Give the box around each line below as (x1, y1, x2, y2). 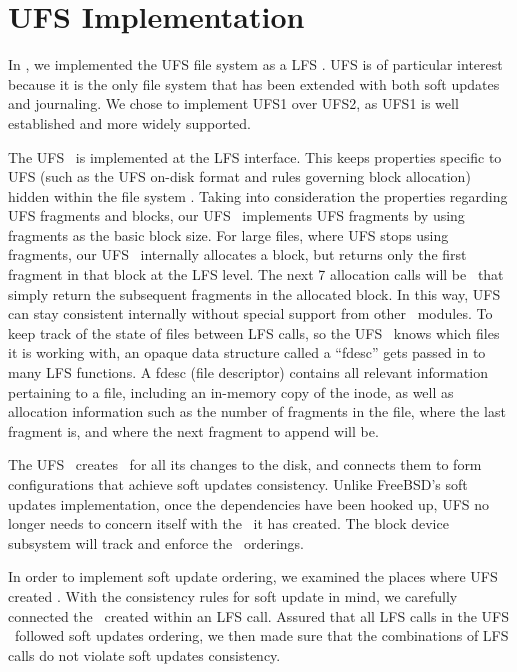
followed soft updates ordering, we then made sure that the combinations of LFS (14, 625, 509, 646)
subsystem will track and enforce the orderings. (8, 532, 305, 553)
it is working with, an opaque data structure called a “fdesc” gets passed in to (8, 342, 486, 363)
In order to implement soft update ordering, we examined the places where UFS (8, 566, 498, 587)
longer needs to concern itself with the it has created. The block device (8, 513, 449, 534)
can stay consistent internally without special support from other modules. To (8, 303, 493, 324)
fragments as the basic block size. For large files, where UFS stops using (8, 224, 449, 245)
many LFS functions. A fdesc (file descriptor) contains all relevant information (8, 362, 488, 383)
